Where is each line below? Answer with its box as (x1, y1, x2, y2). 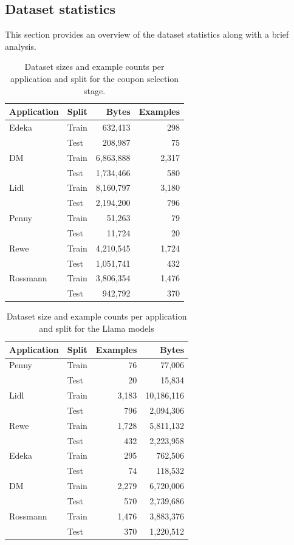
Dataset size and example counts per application (6, 310, 187, 323)
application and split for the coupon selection (10, 72, 179, 84)
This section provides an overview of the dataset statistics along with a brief (5, 28, 289, 41)
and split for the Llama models (39, 321, 154, 334)
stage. (84, 84, 106, 97)
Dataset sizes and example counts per (24, 60, 165, 73)
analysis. (5, 39, 36, 52)
